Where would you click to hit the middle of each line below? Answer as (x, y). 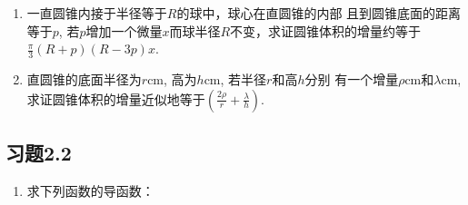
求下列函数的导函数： (90, 190)
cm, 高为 (172, 79)
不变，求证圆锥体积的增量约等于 (326, 30)
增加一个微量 (124, 30)
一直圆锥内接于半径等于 (97, 13)
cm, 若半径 (235, 79)
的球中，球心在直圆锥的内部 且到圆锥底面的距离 (319, 13)
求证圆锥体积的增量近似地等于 (116, 98)
